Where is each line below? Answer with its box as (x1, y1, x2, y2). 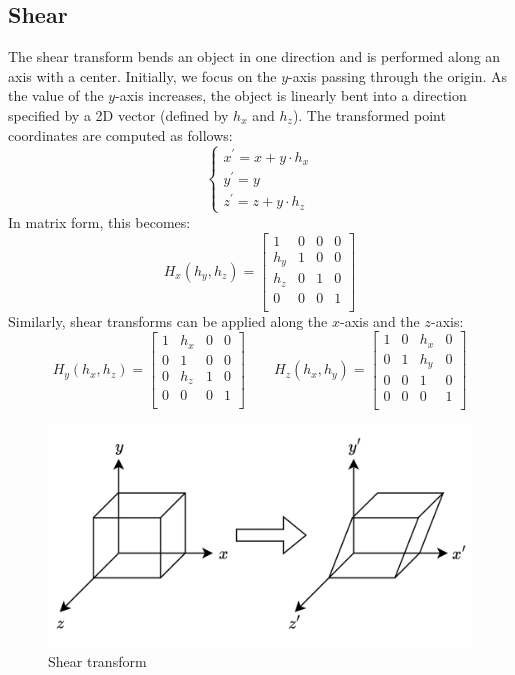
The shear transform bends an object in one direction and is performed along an (8, 46, 501, 67)
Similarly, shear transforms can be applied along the (8, 310, 328, 331)
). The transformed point (292, 104, 446, 125)
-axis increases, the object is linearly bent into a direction (115, 85, 467, 106)
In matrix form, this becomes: (8, 211, 191, 232)
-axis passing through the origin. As (288, 65, 508, 86)
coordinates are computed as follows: (8, 124, 233, 145)
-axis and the (340, 310, 420, 331)
